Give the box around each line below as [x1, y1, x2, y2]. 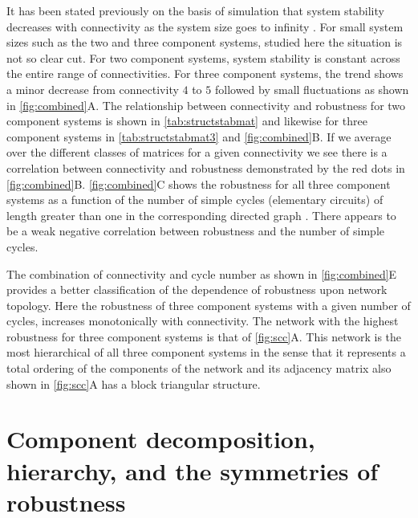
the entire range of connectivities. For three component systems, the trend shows [6, 65, 404, 82]
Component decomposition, [6, 422, 315, 455]
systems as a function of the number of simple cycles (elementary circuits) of [6, 191, 384, 208]
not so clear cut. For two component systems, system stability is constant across [6, 49, 400, 66]
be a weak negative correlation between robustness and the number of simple [6, 222, 384, 239]
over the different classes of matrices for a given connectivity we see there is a [6, 144, 388, 161]
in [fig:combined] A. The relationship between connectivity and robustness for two [6, 96, 406, 113]
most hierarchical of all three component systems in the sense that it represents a [6, 344, 406, 361]
